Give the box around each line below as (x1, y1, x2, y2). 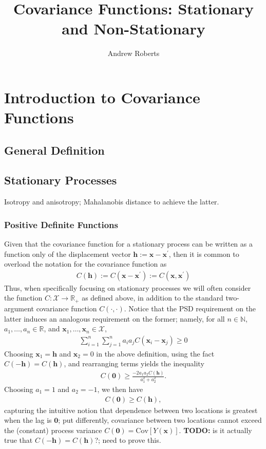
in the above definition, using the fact (96, 348, 215, 359)
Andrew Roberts (107, 48, 160, 59)
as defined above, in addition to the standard (82, 292, 223, 303)
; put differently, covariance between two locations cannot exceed (58, 415, 262, 425)
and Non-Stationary (62, 18, 205, 39)
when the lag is (4, 415, 52, 425)
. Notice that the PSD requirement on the (124, 303, 256, 313)
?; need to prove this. (94, 435, 161, 445)
